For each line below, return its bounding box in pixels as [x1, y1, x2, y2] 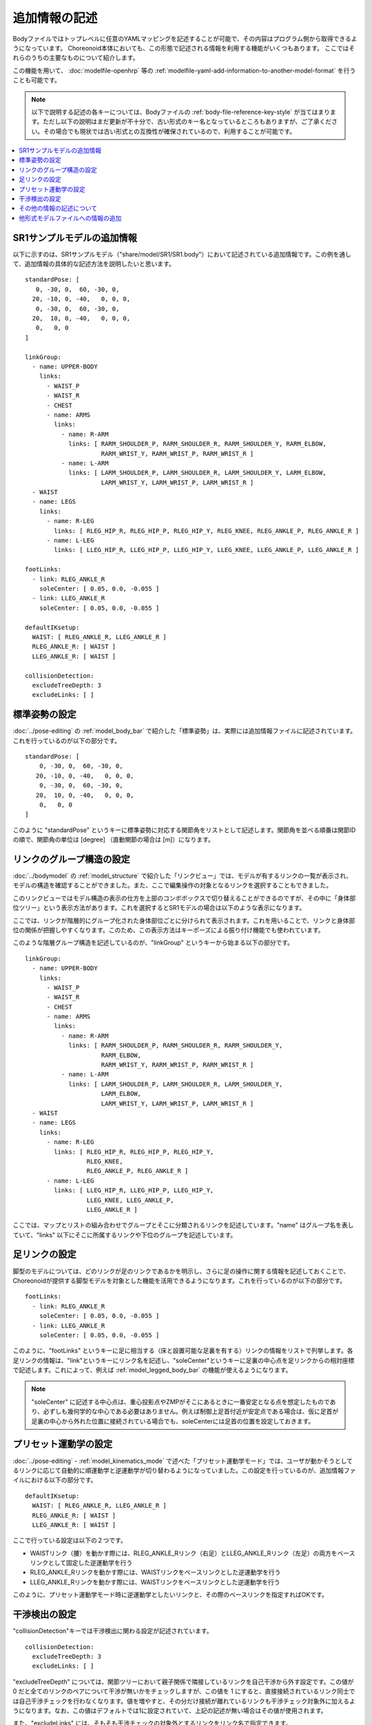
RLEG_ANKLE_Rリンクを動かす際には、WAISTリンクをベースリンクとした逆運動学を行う [30, 1568, 281, 1577]
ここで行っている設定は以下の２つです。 [12, 1536, 127, 1545]
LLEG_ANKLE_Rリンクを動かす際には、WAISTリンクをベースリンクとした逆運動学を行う [30, 1577, 280, 1586]
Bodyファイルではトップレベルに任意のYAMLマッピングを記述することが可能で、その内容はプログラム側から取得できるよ [12, 34, 358, 43]
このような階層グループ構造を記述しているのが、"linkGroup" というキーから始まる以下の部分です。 [12, 938, 294, 947]
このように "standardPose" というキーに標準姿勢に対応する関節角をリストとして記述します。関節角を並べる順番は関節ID [12, 825, 356, 834]
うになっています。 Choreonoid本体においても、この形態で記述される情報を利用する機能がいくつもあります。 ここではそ [12, 43, 355, 52]
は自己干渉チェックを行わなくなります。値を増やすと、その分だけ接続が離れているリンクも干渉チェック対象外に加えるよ [12, 1697, 356, 1705]
